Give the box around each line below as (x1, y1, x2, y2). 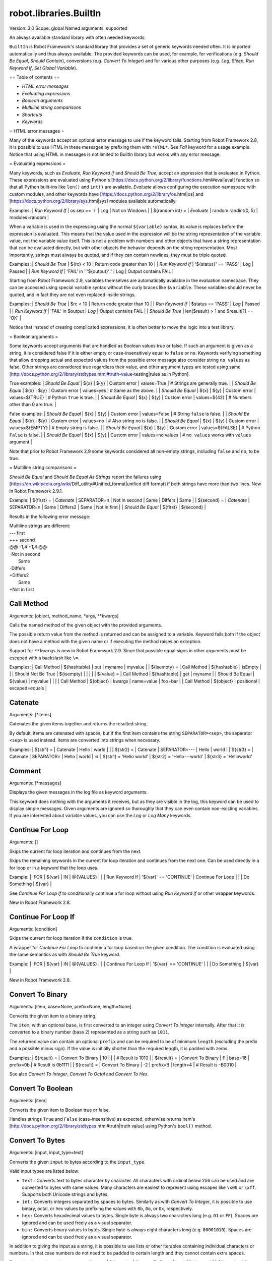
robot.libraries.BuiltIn (9, 8, 101, 19)
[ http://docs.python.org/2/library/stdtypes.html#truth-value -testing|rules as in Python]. (9, 371, 190, 377)
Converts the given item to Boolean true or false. (9, 1107, 110, 1113)
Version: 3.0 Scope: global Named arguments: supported (9, 25, 128, 31)
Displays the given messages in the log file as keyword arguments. (9, 789, 148, 795)
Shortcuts (22, 111, 42, 118)
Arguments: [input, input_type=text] (9, 1150, 84, 1156)
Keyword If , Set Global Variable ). (9, 65, 78, 71)
